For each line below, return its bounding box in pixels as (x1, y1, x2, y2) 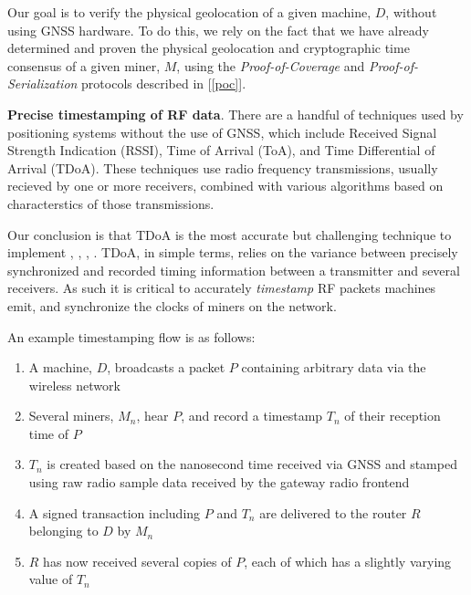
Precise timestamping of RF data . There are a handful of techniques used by (7, 104, 464, 123)
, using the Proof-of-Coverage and (176, 56, 365, 75)
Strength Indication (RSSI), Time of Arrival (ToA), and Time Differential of (7, 141, 435, 160)
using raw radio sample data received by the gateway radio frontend (28, 473, 410, 492)
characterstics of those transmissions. (7, 193, 215, 213)
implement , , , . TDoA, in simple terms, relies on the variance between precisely (7, 243, 458, 262)
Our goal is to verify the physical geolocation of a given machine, (7, 3, 372, 21)
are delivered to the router (259, 503, 407, 522)
